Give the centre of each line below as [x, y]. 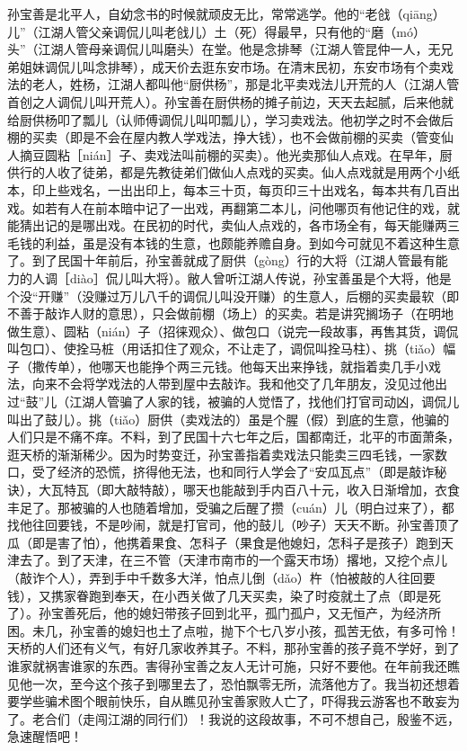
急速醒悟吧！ [45, 736]
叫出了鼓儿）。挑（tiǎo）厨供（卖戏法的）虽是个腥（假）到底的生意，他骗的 [229, 419]
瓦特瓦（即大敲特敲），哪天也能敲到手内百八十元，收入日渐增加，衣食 [255, 490]
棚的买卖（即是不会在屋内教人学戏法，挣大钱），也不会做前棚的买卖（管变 [224, 137]
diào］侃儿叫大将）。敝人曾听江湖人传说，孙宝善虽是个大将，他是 [260, 277]
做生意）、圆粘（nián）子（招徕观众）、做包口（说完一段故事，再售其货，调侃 [233, 331]
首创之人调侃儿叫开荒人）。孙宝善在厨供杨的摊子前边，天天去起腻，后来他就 [230, 101]
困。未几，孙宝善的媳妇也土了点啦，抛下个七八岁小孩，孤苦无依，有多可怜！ [233, 630]
